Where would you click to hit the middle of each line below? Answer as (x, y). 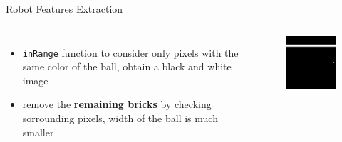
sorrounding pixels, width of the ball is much (120, 118)
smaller (38, 132)
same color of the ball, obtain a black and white (127, 66)
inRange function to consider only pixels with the (130, 52)
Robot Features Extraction (64, 9)
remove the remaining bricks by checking (117, 104)
